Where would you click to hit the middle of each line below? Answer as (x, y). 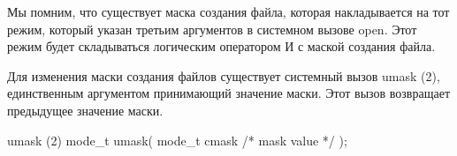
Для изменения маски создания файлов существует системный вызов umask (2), (224, 75)
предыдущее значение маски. (85, 110)
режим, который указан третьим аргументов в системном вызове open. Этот (212, 29)
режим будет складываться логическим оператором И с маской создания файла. (221, 46)
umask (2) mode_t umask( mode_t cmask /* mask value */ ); (177, 140)
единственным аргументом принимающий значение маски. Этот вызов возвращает (229, 93)
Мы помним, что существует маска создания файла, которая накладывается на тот (228, 11)
